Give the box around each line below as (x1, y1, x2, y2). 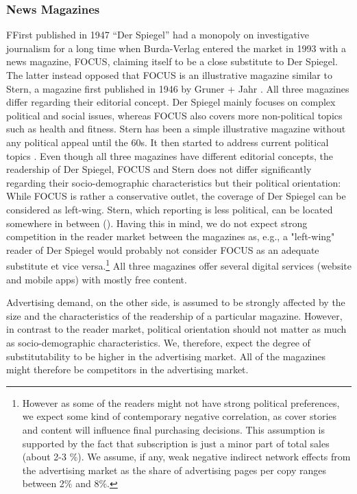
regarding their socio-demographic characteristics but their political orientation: (6, 175, 341, 189)
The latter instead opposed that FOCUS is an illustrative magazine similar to (6, 68, 332, 82)
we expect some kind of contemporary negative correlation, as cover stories (22, 409, 337, 423)
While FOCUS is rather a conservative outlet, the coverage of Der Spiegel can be (6, 189, 346, 203)
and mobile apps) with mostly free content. (6, 272, 187, 286)
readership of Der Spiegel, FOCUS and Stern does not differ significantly (6, 162, 312, 176)
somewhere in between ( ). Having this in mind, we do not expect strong (6, 215, 308, 230)
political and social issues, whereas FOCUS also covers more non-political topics (6, 108, 343, 122)
